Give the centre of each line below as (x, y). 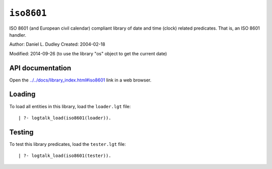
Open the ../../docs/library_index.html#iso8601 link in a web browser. (80, 80)
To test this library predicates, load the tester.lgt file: (67, 144)
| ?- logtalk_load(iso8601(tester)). (65, 156)
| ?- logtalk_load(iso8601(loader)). (65, 118)
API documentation (40, 68)
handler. (18, 35)
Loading (22, 94)
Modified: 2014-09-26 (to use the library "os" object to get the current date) (88, 53)
